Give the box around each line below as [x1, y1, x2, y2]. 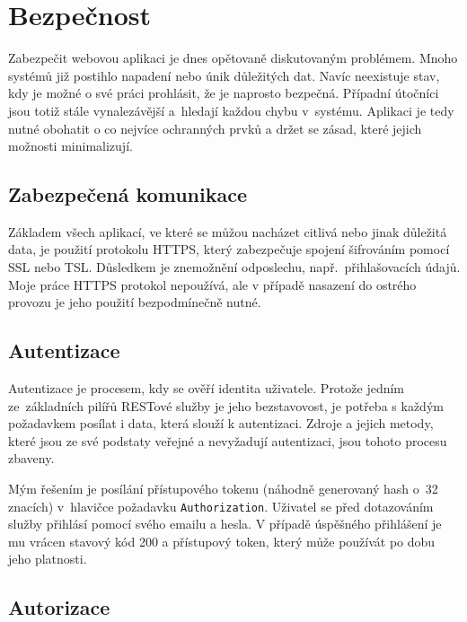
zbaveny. [8, 449, 55, 468]
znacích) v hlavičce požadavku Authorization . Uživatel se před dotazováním [8, 496, 434, 515]
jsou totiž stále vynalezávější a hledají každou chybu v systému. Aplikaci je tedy [8, 101, 454, 119]
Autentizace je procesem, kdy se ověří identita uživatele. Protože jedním [8, 379, 405, 398]
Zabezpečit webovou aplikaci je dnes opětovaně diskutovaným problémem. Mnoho [8, 48, 458, 67]
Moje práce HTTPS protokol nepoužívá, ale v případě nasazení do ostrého [8, 275, 417, 293]
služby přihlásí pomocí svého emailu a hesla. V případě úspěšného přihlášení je [8, 514, 442, 533]
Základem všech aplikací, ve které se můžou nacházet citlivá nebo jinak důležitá [8, 222, 447, 241]
